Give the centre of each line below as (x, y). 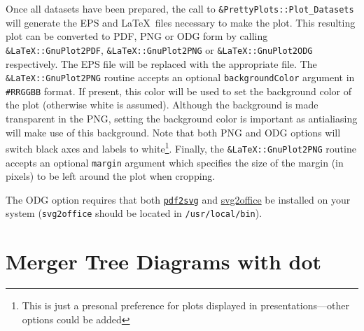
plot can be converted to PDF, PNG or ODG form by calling (137, 36)
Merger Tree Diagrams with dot (164, 261)
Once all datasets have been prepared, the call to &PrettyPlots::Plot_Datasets (180, 8)
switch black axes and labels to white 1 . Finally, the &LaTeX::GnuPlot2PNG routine (181, 147)
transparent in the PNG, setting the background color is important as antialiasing (182, 118)
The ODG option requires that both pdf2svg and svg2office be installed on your (178, 199)
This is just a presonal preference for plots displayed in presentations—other (185, 305)
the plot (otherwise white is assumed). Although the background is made (162, 105)
